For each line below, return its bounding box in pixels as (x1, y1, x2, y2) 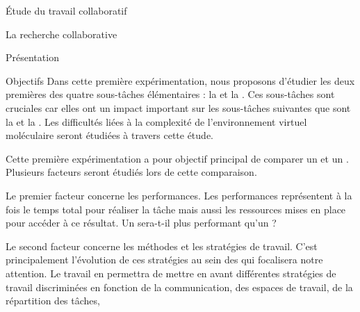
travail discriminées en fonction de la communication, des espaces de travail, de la (6, 279, 353, 294)
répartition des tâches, (6, 293, 100, 308)
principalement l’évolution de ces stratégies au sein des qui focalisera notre (6, 252, 323, 267)
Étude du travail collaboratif (6, 3, 127, 17)
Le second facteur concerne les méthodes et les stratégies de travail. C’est (6, 238, 318, 253)
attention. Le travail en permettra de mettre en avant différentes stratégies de (6, 265, 336, 280)
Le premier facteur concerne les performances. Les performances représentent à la (6, 188, 352, 202)
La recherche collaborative (6, 26, 117, 41)
